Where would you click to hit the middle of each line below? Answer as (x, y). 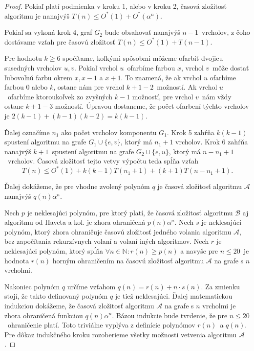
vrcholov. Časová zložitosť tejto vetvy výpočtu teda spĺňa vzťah (103, 161)
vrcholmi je (219, 305)
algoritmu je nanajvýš (37, 15)
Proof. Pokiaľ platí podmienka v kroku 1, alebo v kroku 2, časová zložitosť (116, 6)
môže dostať (231, 67)
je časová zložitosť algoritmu (200, 186)
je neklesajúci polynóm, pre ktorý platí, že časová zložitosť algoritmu (130, 212)
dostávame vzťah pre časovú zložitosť (60, 41)
